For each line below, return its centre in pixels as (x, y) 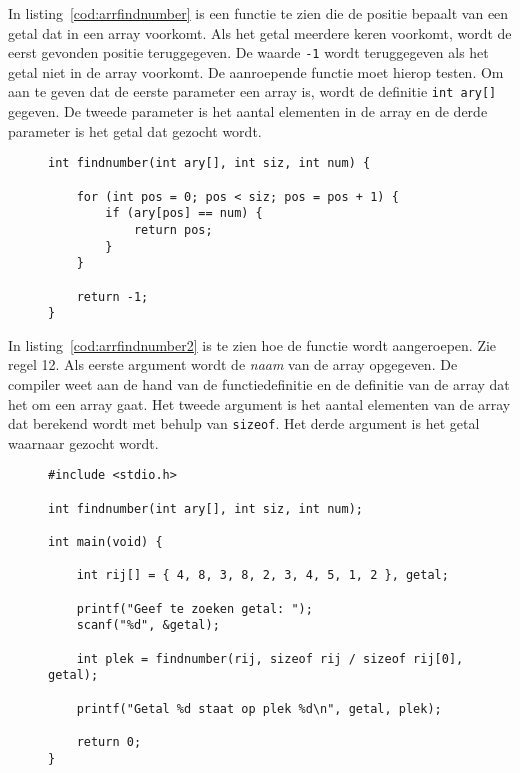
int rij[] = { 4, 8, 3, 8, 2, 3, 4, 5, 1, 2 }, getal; (262, 575)
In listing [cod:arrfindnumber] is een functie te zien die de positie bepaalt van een (258, 13)
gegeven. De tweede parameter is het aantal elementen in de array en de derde (248, 111)
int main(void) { (105, 542)
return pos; (173, 229)
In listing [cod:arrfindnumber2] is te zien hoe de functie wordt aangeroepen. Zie (252, 344)
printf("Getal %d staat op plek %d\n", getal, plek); (259, 708)
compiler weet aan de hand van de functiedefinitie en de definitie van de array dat (259, 384)
